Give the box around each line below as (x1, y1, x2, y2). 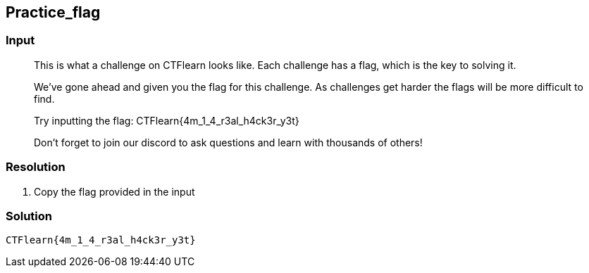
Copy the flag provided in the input (34, 185, 195, 198)
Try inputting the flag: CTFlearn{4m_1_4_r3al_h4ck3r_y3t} (34, 114, 299, 127)
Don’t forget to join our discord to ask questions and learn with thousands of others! (34, 136, 423, 148)
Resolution (6, 160, 66, 174)
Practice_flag (6, 4, 101, 21)
